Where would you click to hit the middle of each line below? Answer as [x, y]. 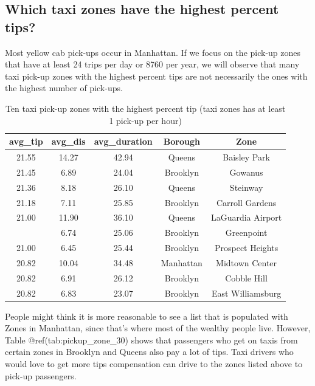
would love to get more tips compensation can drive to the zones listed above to [154, 364]
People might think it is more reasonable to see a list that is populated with [147, 316]
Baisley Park [246, 157]
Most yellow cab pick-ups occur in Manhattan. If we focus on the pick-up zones [153, 52]
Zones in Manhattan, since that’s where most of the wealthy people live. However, [158, 328]
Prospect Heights [246, 248]
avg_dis [68, 141]
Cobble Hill [246, 277]
